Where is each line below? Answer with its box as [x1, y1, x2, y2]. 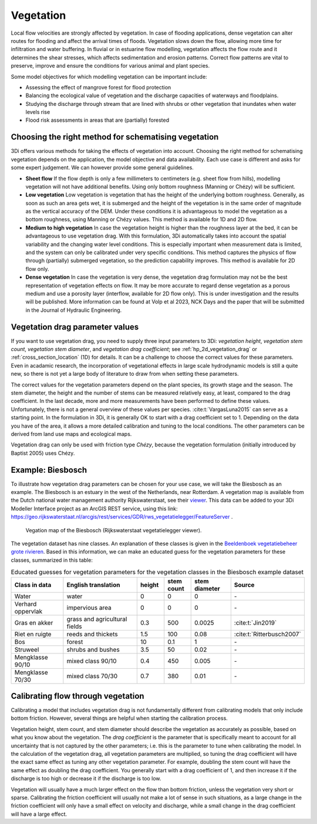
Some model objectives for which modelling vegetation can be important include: [11, 73, 208, 80]
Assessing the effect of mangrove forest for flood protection [25, 84, 171, 91]
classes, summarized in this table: [11, 556, 93, 563]
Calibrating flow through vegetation [11, 691, 144, 701]
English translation [66, 581, 120, 589]
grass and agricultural [66, 615, 127, 623]
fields [66, 622, 82, 630]
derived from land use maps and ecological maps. [11, 430, 132, 438]
